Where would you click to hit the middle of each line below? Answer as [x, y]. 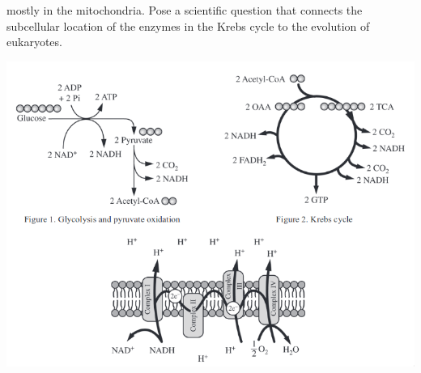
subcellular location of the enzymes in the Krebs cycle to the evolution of [188, 25]
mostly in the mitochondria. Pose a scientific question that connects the [185, 10]
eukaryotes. [34, 42]
